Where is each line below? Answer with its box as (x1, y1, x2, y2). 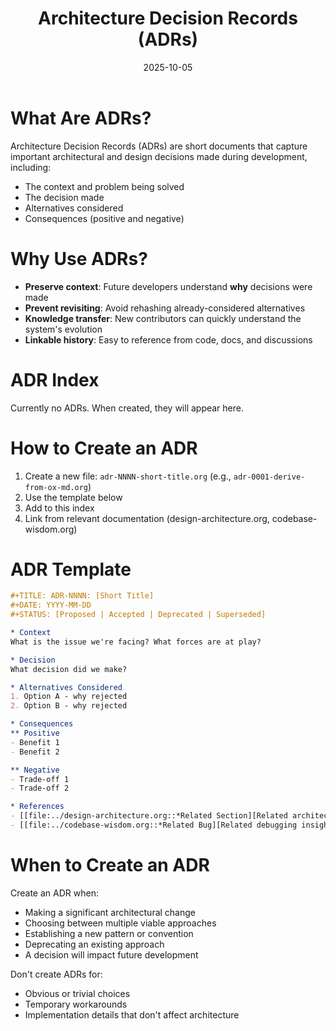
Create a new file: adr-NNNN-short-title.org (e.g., (24, 470, 232, 482)
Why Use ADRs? (10, 247, 148, 270)
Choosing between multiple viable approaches (24, 917, 217, 929)
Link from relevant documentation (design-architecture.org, (24, 512, 270, 524)
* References (10, 802, 65, 812)
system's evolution (24, 323, 103, 335)
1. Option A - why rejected (10, 692, 128, 702)
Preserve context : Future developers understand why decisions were (24, 280, 313, 292)
